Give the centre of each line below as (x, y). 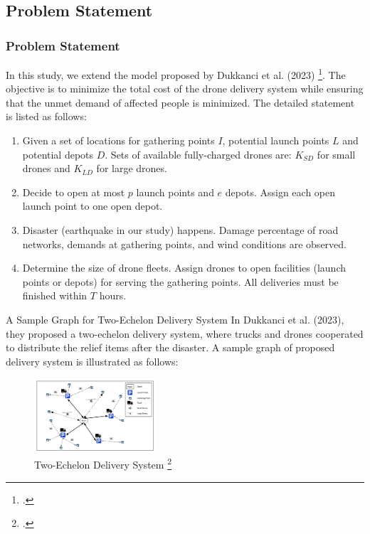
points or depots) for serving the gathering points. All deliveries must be (180, 281)
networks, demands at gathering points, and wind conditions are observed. (184, 244)
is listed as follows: (46, 116)
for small (336, 154)
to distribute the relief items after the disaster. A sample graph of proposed (170, 347)
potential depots (58, 154)
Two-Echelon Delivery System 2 (103, 464)
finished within (55, 295)
